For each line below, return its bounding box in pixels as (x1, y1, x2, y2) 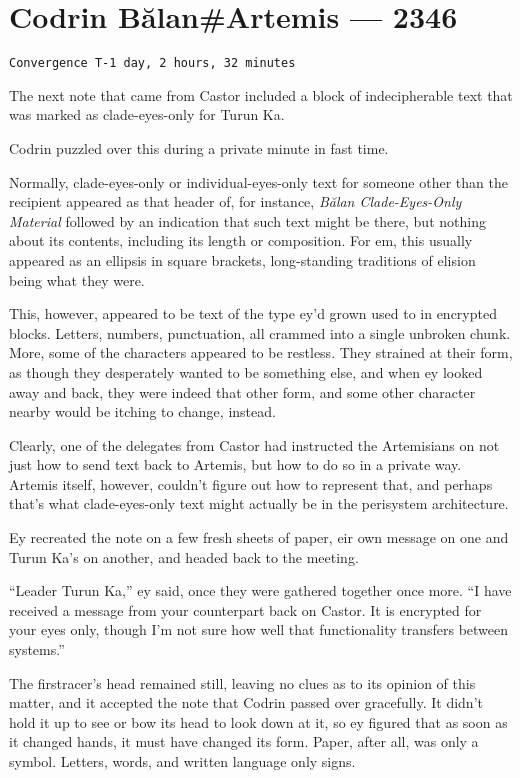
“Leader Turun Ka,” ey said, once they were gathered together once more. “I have (9, 580, 512, 601)
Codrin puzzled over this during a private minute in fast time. (9, 137, 389, 158)
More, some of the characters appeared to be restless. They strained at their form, (9, 342, 513, 363)
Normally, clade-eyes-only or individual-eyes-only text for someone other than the (9, 171, 508, 192)
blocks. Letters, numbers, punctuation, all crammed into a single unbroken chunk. (9, 322, 511, 343)
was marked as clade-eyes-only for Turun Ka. (9, 104, 285, 125)
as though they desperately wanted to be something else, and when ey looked (9, 361, 483, 382)
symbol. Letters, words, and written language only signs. (9, 751, 356, 771)
